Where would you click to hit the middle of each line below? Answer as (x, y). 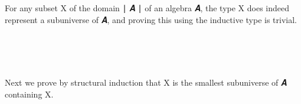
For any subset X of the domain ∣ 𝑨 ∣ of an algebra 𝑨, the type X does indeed (147, 8)
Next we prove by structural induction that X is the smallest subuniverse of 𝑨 (146, 82)
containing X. (29, 94)
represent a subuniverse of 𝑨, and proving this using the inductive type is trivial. (151, 19)
